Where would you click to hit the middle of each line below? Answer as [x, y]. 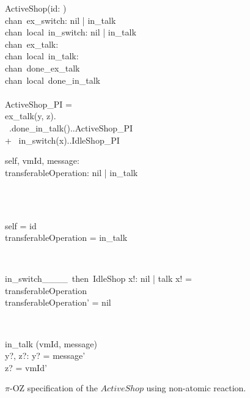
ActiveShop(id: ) [36, 8]
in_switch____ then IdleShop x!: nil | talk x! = [98, 278]
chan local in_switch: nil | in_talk [71, 32]
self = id [21, 225]
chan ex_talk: [32, 44]
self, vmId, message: [42, 160]
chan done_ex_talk [42, 68]
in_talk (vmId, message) [51, 343]
